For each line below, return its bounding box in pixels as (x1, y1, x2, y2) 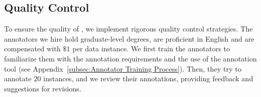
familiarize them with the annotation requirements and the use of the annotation (4, 53, 257, 63)
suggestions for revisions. (4, 83, 82, 93)
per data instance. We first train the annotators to (72, 43, 230, 54)
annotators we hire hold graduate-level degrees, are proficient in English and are (4, 33, 254, 44)
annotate (4, 73, 32, 84)
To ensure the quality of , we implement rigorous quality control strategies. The (4, 23, 253, 34)
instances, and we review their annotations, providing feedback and (43, 73, 253, 84)
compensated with (4, 43, 61, 54)
